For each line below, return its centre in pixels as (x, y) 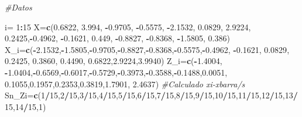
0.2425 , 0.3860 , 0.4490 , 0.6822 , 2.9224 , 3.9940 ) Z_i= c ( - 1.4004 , (114, 61)
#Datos (18, 7)
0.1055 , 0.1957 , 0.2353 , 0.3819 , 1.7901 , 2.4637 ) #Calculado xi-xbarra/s (125, 84)
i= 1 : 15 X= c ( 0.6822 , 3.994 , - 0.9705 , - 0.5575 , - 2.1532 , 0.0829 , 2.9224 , (128, 26)
